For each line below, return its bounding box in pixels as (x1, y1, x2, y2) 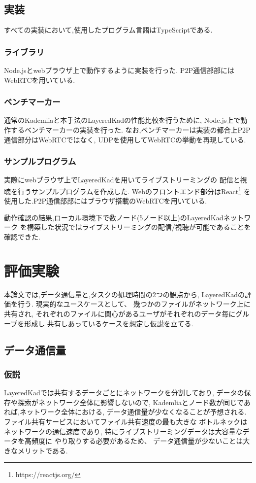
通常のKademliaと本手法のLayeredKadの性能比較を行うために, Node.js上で (4, 115, 241, 125)
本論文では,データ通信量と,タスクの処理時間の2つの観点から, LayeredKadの (4, 289, 245, 299)
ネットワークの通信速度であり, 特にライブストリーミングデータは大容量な (4, 426, 243, 436)
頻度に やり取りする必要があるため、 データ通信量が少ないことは (31, 436, 243, 446)
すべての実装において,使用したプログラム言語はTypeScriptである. (4, 25, 213, 35)
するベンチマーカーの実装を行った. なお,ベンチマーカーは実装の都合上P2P (10, 125, 251, 135)
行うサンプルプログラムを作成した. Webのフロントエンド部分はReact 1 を (17, 185, 251, 196)
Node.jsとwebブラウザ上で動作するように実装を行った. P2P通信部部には (4, 65, 234, 75)
